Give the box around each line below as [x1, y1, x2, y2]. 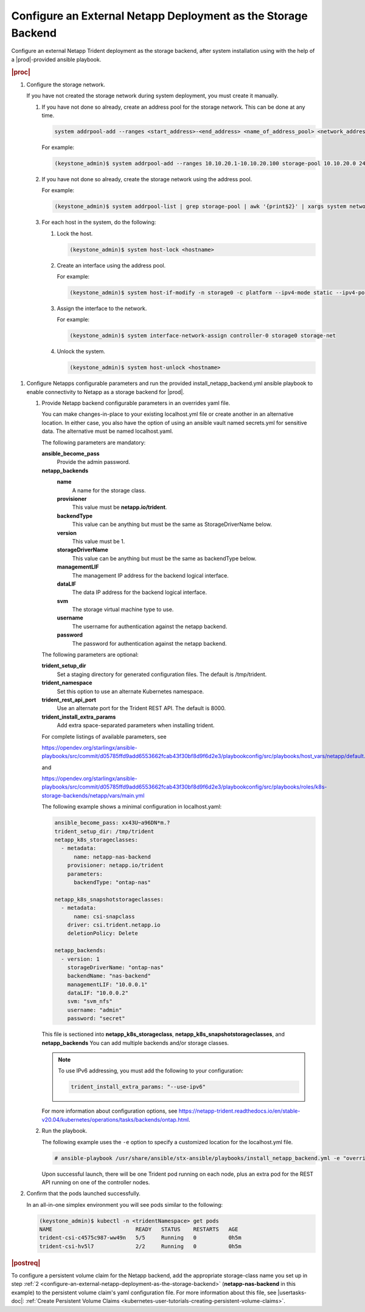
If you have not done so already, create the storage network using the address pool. [41, 175, 252, 182]
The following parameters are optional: [41, 651, 139, 658]
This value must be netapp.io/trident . [72, 503, 167, 511]
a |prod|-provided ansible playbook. [11, 55, 102, 63]
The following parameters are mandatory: [41, 438, 146, 446]
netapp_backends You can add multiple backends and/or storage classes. [41, 1039, 229, 1046]
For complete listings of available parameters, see [41, 733, 167, 740]
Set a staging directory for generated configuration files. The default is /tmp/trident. [57, 671, 267, 678]
